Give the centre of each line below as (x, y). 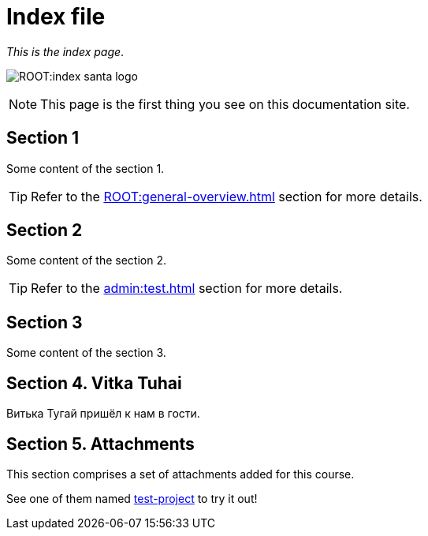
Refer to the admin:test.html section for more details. (187, 289)
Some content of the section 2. (86, 261)
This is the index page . (65, 51)
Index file (56, 17)
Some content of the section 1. (86, 168)
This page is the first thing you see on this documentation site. (225, 104)
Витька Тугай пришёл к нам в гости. (103, 414)
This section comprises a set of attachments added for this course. (181, 474)
